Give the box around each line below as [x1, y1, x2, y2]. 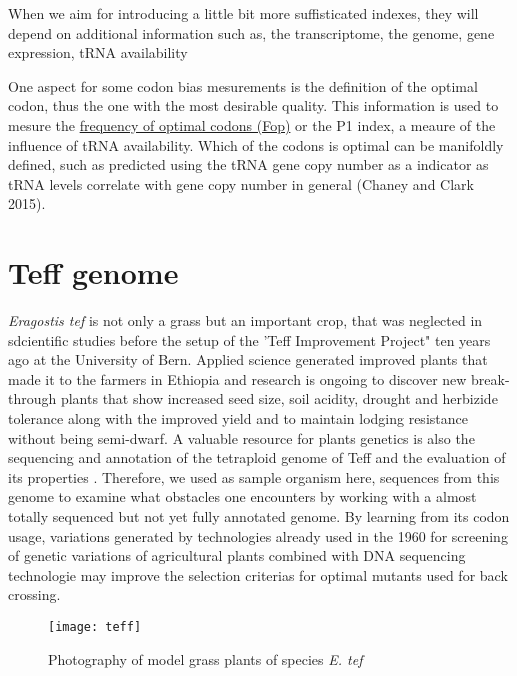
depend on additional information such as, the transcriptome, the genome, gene [8, 22, 495, 43]
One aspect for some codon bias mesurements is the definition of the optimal [8, 75, 478, 96]
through [8, 388, 57, 409]
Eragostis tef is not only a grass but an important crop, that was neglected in [8, 310, 483, 331]
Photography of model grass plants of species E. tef [48, 648, 363, 669]
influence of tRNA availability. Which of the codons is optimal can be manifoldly [8, 134, 504, 155]
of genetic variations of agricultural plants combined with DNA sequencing [8, 545, 466, 566]
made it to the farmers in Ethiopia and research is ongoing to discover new [8, 368, 467, 389]
